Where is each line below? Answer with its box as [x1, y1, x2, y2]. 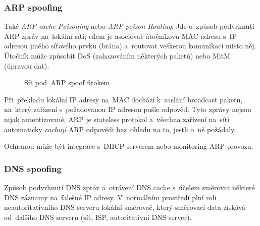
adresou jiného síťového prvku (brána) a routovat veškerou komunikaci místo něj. [4, 40, 256, 51]
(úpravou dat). [4, 60, 49, 71]
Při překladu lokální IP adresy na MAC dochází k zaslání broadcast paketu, [4, 94, 243, 104]
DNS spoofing [4, 162, 62, 175]
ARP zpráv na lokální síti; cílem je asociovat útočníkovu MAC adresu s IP [4, 30, 237, 41]
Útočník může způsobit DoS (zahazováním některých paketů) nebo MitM [4, 50, 230, 61]
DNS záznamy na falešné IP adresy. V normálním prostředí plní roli [4, 192, 217, 202]
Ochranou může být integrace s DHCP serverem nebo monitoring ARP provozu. [4, 141, 253, 151]
